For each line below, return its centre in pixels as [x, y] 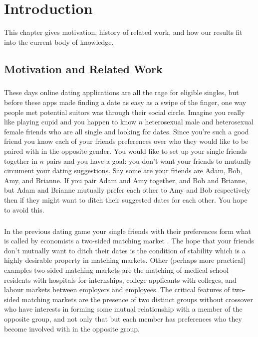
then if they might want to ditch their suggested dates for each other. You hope [126, 200]
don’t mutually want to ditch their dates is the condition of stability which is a [125, 250]
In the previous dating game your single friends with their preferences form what [128, 231]
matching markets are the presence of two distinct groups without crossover [137, 299]
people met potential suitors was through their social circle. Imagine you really [125, 112]
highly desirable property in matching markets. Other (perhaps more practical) [125, 260]
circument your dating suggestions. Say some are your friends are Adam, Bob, [123, 170]
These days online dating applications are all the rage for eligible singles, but [122, 92]
